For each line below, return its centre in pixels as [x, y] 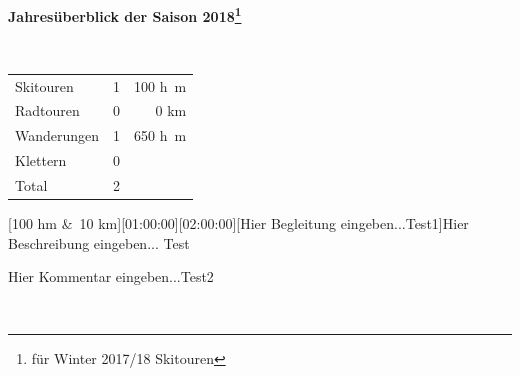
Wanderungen [57, 135]
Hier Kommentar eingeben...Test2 [111, 276]
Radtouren [47, 110]
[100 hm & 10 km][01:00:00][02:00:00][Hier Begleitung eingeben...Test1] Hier [238, 223]
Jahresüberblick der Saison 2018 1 [125, 14]
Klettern [41, 160]
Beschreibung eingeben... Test [99, 242]
